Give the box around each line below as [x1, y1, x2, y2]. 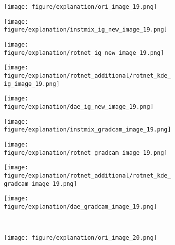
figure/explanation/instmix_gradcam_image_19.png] [4, 126, 171, 133]
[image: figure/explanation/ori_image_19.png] [4, 3, 157, 10]
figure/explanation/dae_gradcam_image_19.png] [4, 203, 157, 210]
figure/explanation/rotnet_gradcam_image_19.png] [4, 149, 168, 156]
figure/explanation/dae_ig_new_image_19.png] [4, 103, 154, 110]
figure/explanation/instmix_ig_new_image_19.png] [4, 26, 168, 33]
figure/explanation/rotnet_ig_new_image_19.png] [4, 49, 164, 56]
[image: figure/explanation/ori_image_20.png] [4, 234, 157, 242]
